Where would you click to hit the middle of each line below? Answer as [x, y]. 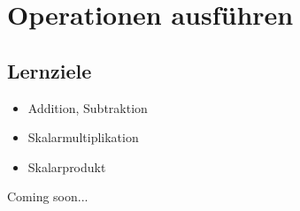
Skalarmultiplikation [83, 137]
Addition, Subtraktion [88, 107]
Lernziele [50, 70]
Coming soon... [48, 196]
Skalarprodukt [67, 166]
